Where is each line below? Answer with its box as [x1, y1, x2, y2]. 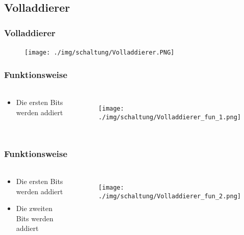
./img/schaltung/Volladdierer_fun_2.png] [98, 192, 241, 200]
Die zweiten [16, 203, 53, 214]
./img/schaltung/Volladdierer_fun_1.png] [98, 113, 241, 121]
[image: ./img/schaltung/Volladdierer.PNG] [25, 49, 175, 57]
